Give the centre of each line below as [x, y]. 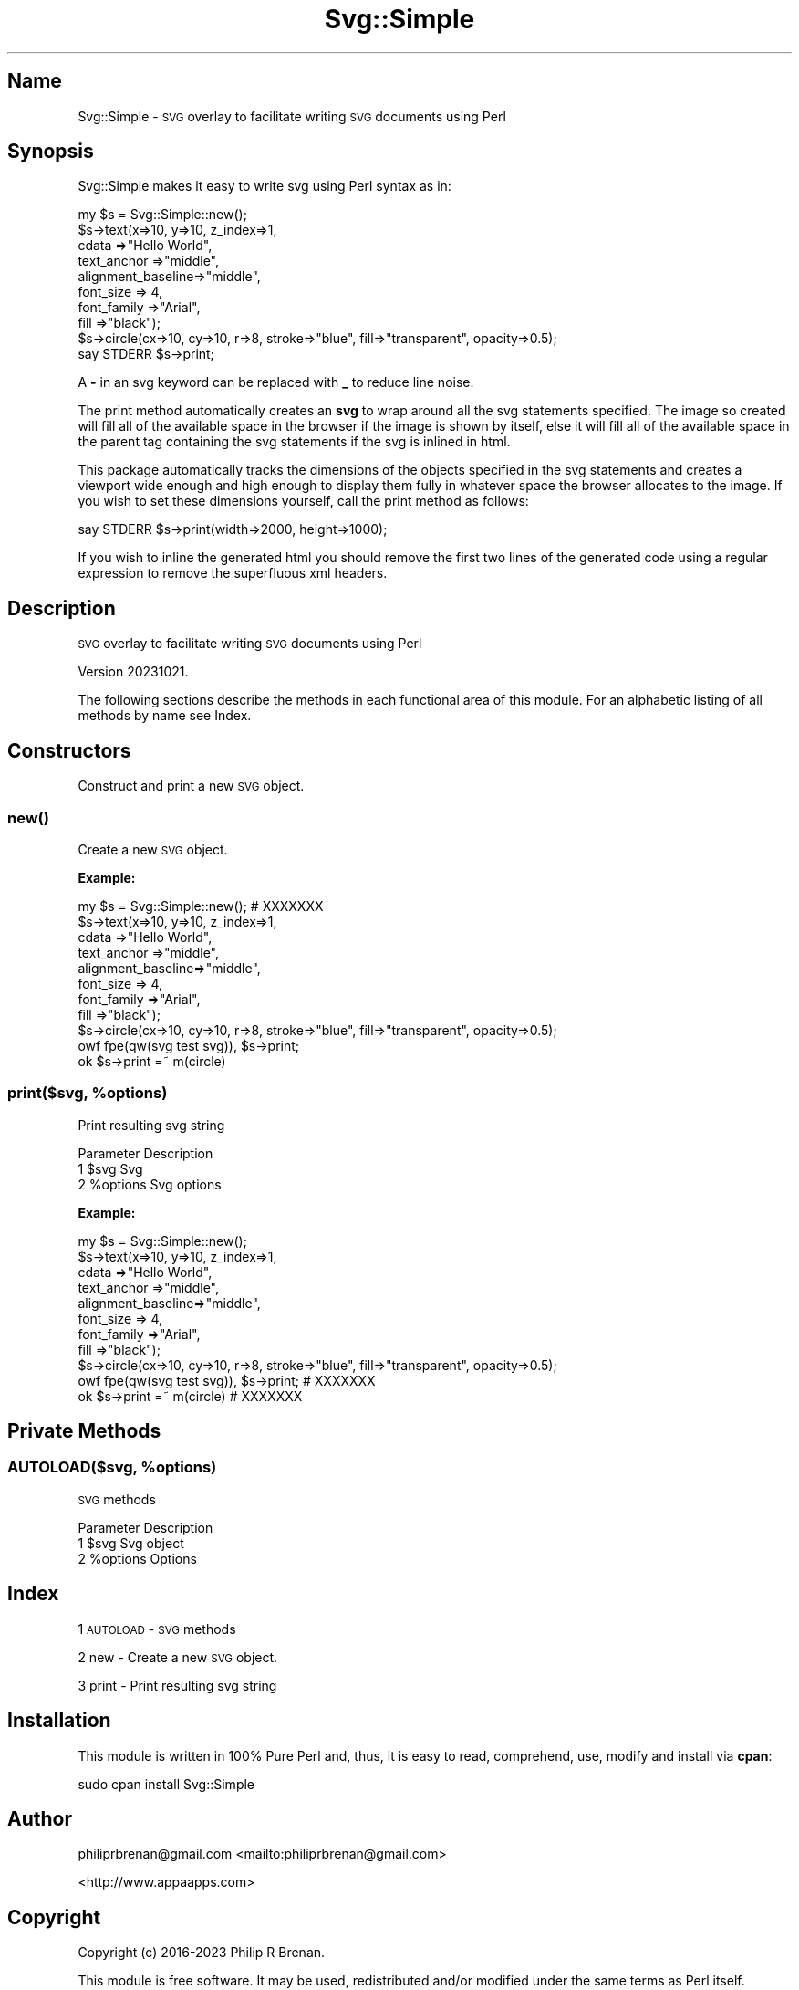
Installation [59, 1721]
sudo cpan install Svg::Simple [166, 1784]
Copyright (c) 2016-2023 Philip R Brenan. [202, 1953]
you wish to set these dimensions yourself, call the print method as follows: [303, 501]
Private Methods [84, 1431]
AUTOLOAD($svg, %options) [112, 1467]
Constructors [69, 750]
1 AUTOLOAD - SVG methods [157, 1629]
